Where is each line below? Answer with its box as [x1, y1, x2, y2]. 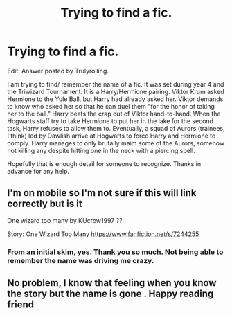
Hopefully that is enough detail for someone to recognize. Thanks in [7, 159, 202, 168]
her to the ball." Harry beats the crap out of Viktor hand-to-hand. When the [7, 109, 221, 118]
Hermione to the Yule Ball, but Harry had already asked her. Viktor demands [7, 95, 224, 103]
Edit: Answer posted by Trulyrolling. [7, 66, 109, 75]
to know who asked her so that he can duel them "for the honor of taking [7, 102, 215, 110]
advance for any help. [7, 167, 70, 175]
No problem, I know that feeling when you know [7, 277, 217, 289]
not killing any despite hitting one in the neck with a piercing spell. [7, 146, 195, 154]
